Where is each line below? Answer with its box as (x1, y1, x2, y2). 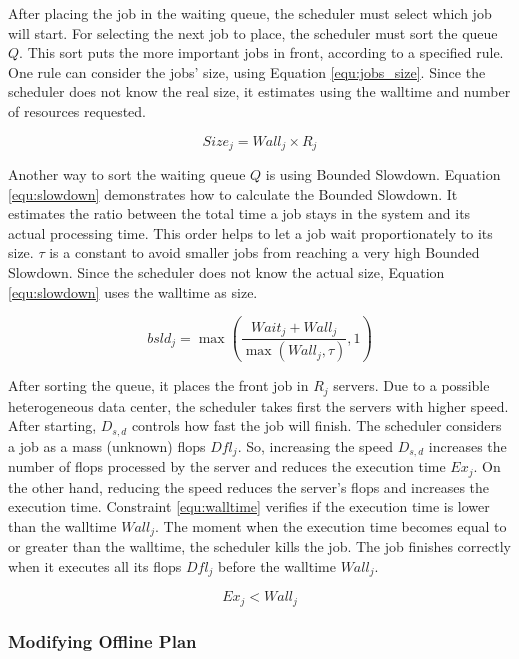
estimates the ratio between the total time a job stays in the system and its (8, 203, 471, 224)
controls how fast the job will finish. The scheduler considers (131, 415, 502, 436)
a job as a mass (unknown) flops (8, 435, 206, 456)
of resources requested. (8, 100, 146, 121)
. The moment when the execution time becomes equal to (155, 515, 507, 536)
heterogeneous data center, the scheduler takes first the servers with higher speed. (8, 395, 509, 416)
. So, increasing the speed (237, 435, 393, 456)
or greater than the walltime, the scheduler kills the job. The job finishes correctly (8, 536, 511, 557)
